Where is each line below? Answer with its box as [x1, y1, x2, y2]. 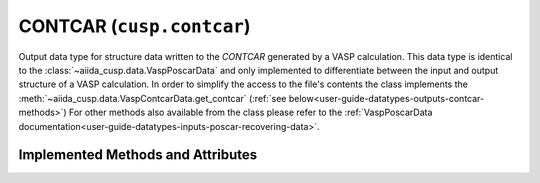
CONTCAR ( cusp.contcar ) [18, 15, 251, 37]
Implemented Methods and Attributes [18, 146, 258, 164]
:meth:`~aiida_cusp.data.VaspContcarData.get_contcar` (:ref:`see [18, 92, 287, 104]
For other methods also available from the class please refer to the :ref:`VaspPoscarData [68, 106, 433, 119]
